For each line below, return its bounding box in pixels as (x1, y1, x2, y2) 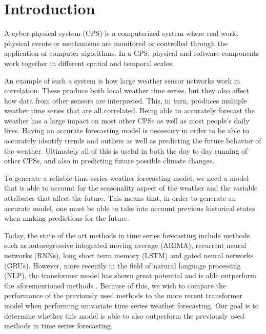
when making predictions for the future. (4, 213, 130, 223)
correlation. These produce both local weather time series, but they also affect (4, 85, 250, 96)
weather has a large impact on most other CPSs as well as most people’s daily (4, 115, 250, 126)
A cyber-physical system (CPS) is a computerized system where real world (4, 28, 238, 38)
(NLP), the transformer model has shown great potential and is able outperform (4, 270, 256, 281)
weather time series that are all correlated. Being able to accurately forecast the (4, 105, 255, 116)
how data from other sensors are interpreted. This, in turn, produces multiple (4, 95, 247, 106)
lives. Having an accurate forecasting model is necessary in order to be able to (4, 125, 249, 136)
